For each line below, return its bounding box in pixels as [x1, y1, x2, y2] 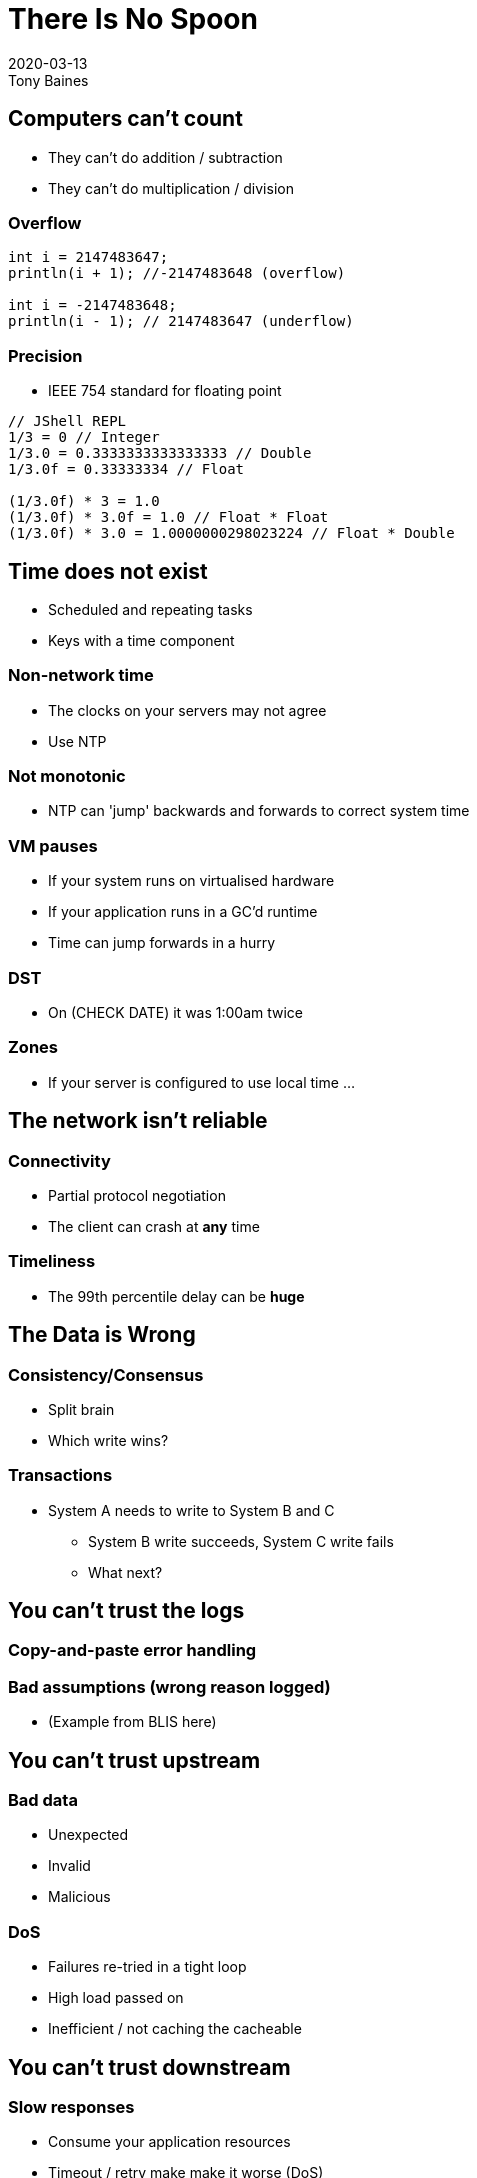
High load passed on [48, 1989, 184, 2007]
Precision [8, 345, 83, 366]
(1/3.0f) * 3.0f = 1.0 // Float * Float [8, 509, 329, 526]
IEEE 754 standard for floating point [48, 382, 282, 400]
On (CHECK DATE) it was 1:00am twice [48, 1003, 304, 1021]
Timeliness [8, 1251, 96, 1272]
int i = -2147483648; [8, 297, 177, 314]
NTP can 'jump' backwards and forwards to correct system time [48, 802, 470, 820]
